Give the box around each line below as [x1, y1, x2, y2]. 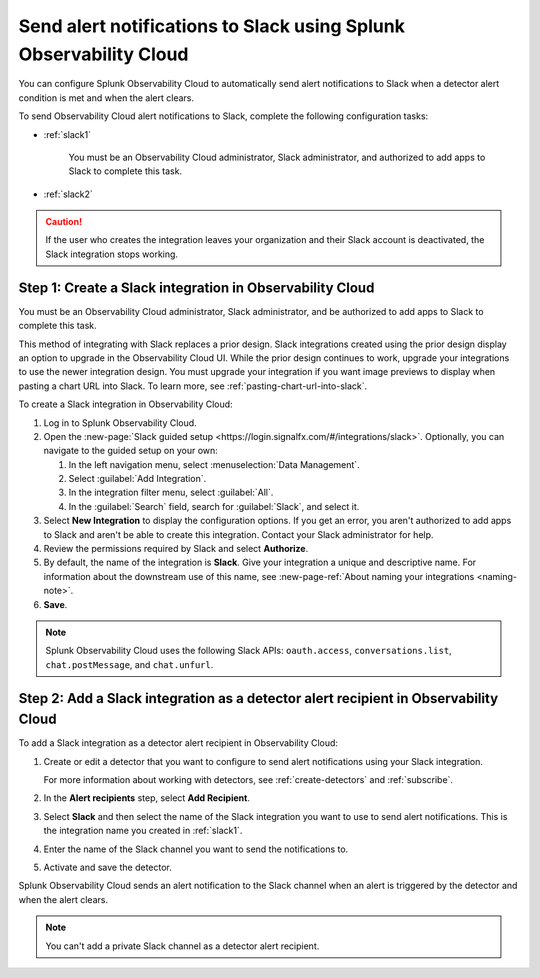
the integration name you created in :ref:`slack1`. [43, 825, 243, 837]
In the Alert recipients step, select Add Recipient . [43, 792, 250, 804]
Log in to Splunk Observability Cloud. [43, 416, 197, 429]
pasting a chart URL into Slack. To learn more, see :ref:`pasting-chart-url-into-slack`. [18, 380, 368, 392]
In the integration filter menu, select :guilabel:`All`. [68, 486, 274, 499]
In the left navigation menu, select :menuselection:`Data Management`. [68, 458, 360, 470]
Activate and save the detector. [43, 861, 172, 873]
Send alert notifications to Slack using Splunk [18, 15, 405, 37]
